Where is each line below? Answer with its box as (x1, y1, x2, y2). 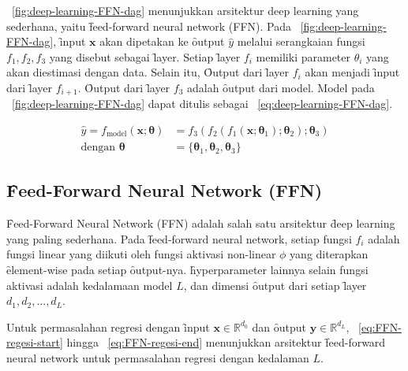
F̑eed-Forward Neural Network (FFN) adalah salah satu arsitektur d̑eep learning (6, 215, 395, 232)
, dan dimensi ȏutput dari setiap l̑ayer (183, 276, 367, 293)
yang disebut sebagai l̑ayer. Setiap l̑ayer (49, 48, 241, 65)
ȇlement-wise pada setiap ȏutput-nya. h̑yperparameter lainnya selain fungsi (6, 262, 369, 278)
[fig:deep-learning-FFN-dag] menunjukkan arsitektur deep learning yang (12, 2, 359, 18)
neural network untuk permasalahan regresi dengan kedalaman (6, 350, 309, 366)
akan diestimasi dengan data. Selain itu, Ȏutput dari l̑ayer (6, 64, 290, 80)
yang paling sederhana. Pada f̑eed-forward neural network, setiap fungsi (6, 230, 352, 247)
